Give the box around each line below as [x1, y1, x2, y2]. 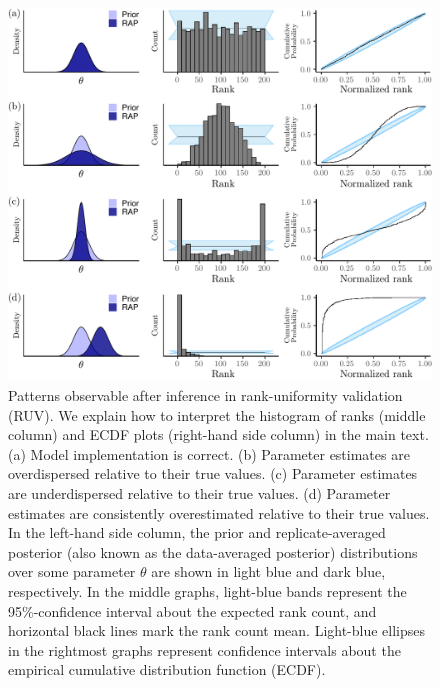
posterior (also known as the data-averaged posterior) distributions [8, 541, 418, 562]
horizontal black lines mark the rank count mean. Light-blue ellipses [8, 620, 426, 641]
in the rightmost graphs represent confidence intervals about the [8, 639, 401, 660]
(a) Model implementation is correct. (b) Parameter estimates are [8, 443, 410, 464]
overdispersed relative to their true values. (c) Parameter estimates [8, 463, 418, 484]
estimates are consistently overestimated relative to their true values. [8, 502, 430, 523]
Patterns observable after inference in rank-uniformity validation [8, 385, 403, 406]
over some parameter [8, 561, 136, 582]
